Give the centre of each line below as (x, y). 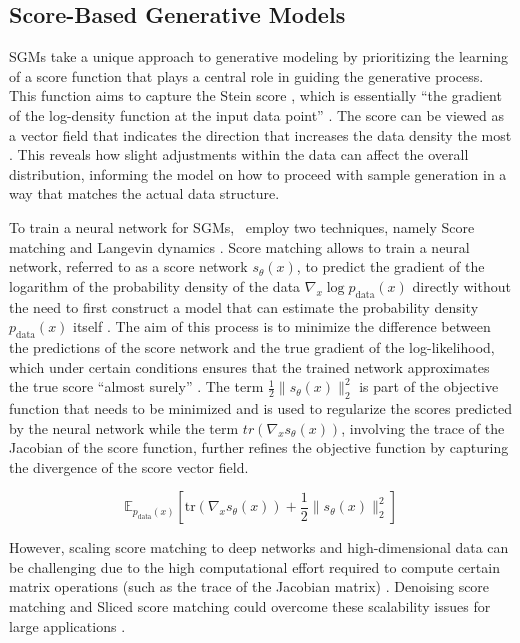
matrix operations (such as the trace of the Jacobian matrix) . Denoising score (249, 586)
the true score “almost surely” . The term (136, 386)
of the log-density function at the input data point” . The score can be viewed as (256, 114)
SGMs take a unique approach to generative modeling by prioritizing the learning (258, 56)
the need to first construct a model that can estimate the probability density (244, 306)
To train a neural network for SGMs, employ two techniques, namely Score (242, 226)
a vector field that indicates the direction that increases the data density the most (260, 134)
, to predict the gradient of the (390, 266)
